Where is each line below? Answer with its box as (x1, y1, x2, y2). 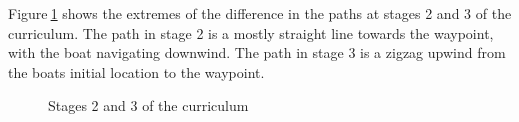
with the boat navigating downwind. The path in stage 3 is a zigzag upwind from (8, 42, 506, 63)
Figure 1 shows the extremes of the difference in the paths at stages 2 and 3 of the (8, 3, 512, 23)
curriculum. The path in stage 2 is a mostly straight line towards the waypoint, (8, 22, 494, 43)
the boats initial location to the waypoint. (8, 61, 265, 82)
